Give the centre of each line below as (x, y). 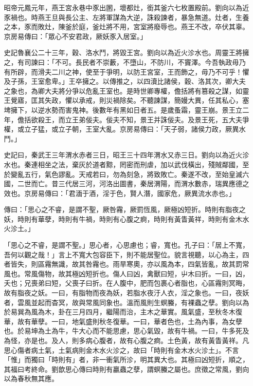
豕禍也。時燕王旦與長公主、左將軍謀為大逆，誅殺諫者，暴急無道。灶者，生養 (126, 17)
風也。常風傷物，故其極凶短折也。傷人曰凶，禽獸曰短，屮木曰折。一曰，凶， (126, 273)
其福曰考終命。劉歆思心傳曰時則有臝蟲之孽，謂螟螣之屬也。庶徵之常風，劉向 (126, 369)
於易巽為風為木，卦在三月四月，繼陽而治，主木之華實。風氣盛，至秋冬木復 (123, 312)
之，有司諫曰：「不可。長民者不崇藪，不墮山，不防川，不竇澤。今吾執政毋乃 (125, 62)
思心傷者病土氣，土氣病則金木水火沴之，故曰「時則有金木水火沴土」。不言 (121, 350)
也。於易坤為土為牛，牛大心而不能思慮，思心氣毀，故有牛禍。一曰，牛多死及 (126, 331)
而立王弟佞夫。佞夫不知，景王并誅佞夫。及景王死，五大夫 (150, 119)
